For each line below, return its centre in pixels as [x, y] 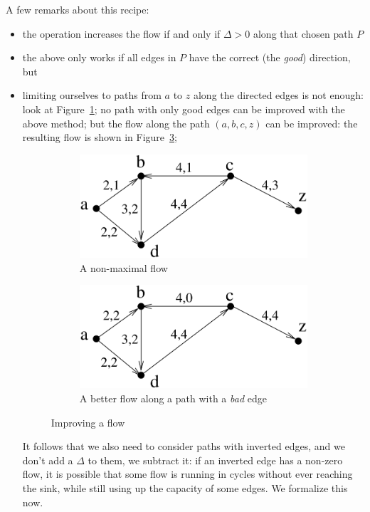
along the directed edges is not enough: [278, 95]
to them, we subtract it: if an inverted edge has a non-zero [215, 460]
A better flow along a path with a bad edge [173, 398]
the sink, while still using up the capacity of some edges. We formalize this [185, 487]
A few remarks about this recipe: [78, 9]
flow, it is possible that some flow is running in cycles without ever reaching [187, 474]
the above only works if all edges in [99, 57]
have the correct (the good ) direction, [270, 57]
